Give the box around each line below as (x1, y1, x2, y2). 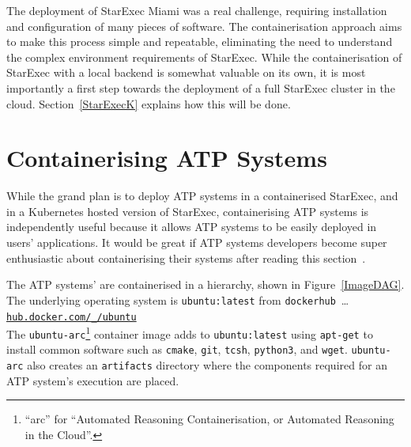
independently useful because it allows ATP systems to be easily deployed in (6, 218, 377, 235)
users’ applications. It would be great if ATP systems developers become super (6, 234, 387, 251)
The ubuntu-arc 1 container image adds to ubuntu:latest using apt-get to (6, 324, 373, 342)
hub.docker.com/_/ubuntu (6, 311, 137, 323)
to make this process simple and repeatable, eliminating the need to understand (6, 33, 393, 50)
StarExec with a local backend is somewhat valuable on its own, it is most (6, 64, 366, 81)
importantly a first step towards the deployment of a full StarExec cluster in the (6, 79, 395, 96)
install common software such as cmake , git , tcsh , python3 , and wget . (6, 341, 348, 358)
